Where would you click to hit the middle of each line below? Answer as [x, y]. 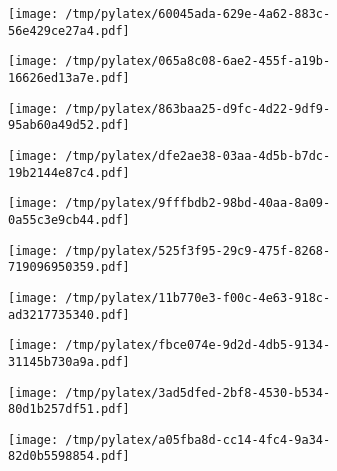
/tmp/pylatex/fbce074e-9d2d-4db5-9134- [198, 345]
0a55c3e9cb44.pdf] [69, 219]
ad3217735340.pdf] [69, 314]
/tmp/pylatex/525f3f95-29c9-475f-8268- [198, 250]
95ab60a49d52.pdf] [69, 125]
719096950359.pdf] [69, 267]
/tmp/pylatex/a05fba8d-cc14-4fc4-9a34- [198, 439]
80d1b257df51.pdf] [69, 409]
